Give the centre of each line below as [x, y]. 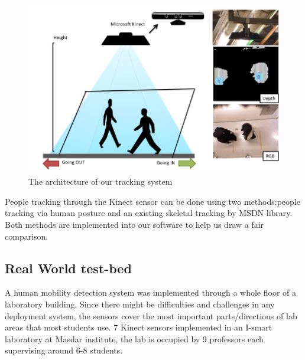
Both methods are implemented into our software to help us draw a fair [134, 224]
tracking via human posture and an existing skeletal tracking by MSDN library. [149, 213]
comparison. [27, 236]
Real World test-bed [68, 268]
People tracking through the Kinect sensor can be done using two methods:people [152, 201]
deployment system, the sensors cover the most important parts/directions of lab [151, 315]
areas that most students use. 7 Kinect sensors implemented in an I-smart [139, 327]
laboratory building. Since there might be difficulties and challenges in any [140, 304]
